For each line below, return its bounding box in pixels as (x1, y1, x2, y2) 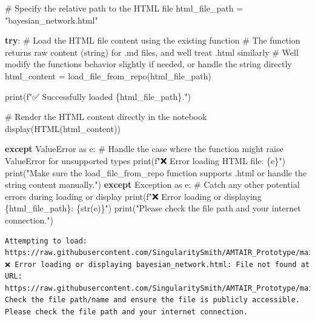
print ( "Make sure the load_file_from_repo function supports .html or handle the (5, 166, 307, 179)
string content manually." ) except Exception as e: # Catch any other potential (5, 178, 300, 191)
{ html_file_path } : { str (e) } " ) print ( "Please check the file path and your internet (5, 202, 301, 214)
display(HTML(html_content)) (5, 122, 121, 134)
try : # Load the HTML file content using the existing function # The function (5, 34, 300, 47)
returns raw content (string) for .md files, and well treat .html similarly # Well (5, 45, 299, 58)
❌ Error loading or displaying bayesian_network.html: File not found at (5, 260, 310, 269)
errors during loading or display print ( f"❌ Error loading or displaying (5, 190, 262, 202)
